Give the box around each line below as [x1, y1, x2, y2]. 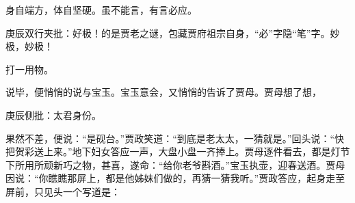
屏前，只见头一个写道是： [5, 184, 120, 198]
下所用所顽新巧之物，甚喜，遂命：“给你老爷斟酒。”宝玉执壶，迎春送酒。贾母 [5, 157, 345, 172]
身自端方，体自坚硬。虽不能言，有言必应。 [5, 3, 197, 16]
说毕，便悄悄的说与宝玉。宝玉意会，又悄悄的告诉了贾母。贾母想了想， [5, 85, 321, 99]
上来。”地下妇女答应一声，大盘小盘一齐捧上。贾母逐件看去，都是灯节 [43, 144, 350, 159]
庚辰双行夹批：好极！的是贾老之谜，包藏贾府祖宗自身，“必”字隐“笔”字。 [5, 25, 330, 40]
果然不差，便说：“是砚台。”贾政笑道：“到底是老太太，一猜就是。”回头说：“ [5, 131, 335, 145]
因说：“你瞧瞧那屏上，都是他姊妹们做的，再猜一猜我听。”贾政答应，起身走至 [5, 171, 345, 185]
